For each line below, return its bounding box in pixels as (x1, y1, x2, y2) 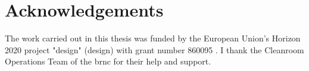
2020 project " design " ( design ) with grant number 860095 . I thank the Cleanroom (5, 43, 304, 56)
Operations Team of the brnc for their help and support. (5, 55, 211, 67)
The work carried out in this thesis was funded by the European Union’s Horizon (5, 32, 301, 44)
